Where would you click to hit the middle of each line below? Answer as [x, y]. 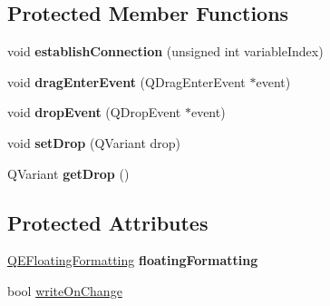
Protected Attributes [108, 222]
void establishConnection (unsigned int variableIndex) [165, 51]
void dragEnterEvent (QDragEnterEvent [126, 81]
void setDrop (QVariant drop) [94, 142]
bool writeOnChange [65, 290]
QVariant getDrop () [68, 173]
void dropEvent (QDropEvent [94, 112]
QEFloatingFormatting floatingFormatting [133, 260]
